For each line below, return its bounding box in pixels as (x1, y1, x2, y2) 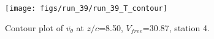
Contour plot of (5, 21, 63, 34)
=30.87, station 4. (142, 21, 210, 34)
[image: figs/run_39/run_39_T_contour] (5, 4, 167, 13)
